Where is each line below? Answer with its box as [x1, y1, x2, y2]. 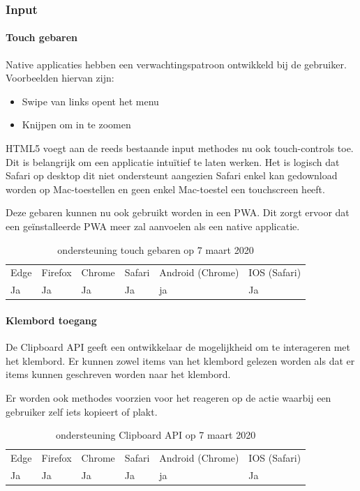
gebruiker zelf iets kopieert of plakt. [6, 404, 158, 418]
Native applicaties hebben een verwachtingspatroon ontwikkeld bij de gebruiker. [6, 56, 347, 71]
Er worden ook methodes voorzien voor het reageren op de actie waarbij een [6, 390, 331, 405]
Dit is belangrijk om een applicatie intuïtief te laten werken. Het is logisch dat [6, 154, 340, 169]
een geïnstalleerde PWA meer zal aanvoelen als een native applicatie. [6, 218, 300, 233]
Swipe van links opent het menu [22, 93, 159, 108]
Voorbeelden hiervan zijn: [6, 70, 114, 85]
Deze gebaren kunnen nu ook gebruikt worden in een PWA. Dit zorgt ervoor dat [6, 205, 350, 220]
